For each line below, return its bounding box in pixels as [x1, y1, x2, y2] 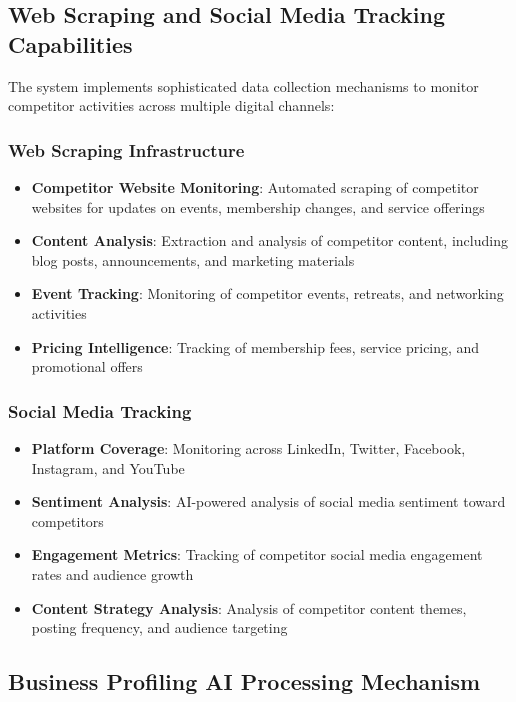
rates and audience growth [31, 563, 194, 584]
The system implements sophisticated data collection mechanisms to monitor [8, 75, 479, 96]
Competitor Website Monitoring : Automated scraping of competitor [31, 177, 479, 197]
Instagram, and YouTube [31, 457, 185, 478]
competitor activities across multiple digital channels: [8, 95, 335, 116]
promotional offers [31, 356, 143, 377]
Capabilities [8, 28, 133, 59]
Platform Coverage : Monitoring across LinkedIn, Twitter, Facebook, [31, 437, 466, 458]
